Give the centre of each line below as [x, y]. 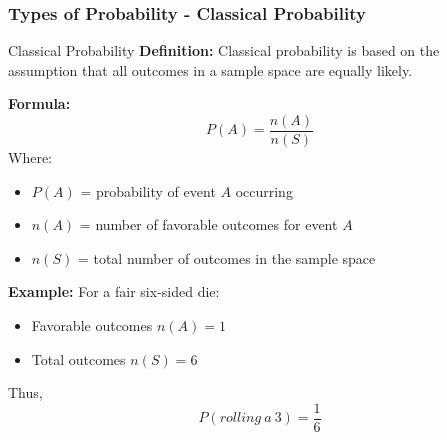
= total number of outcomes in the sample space [226, 257]
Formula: [39, 103]
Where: [30, 157]
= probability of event [148, 190]
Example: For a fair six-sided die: [114, 291]
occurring [264, 190]
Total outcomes [78, 358]
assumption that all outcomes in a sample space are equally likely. [210, 69]
